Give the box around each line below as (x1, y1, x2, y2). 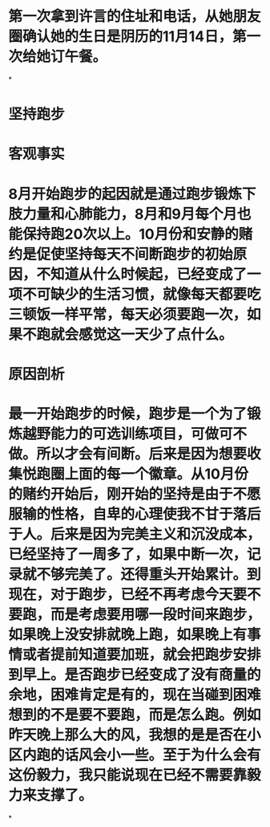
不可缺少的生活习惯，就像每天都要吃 (22, 285, 262, 304)
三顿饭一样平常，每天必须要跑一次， (8, 305, 248, 324)
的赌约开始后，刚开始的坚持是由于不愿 (8, 485, 262, 503)
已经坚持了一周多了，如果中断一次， (8, 545, 248, 563)
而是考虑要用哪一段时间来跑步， (50, 605, 262, 623)
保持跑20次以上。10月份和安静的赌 (22, 225, 253, 243)
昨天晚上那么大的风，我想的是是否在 (8, 726, 248, 743)
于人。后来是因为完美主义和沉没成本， (8, 525, 262, 543)
